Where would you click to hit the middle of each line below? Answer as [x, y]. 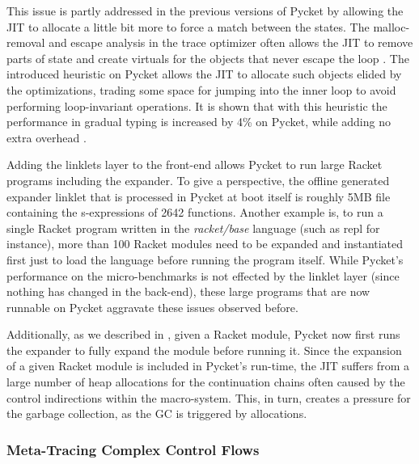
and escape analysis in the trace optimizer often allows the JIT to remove [231, 42]
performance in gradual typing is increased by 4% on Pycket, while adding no [199, 122]
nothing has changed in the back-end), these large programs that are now [188, 291]
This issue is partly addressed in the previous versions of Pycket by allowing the [205, 11]
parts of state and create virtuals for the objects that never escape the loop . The [208, 58]
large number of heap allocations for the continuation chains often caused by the [206, 382]
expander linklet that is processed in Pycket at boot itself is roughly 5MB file [199, 196]
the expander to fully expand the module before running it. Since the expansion [204, 350]
